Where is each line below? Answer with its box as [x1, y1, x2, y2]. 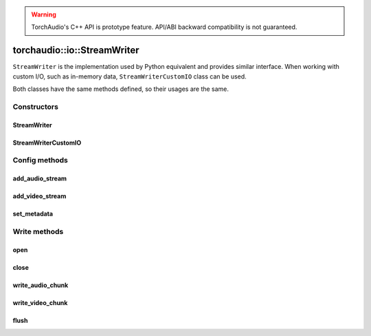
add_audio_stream [12, 174, 67, 182]
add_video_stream [12, 192, 67, 200]
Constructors [12, 102, 58, 112]
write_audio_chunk [12, 281, 69, 289]
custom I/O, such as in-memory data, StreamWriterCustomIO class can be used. [12, 72, 247, 81]
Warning [31, 10, 56, 19]
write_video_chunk [12, 298, 68, 306]
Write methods [12, 227, 64, 236]
